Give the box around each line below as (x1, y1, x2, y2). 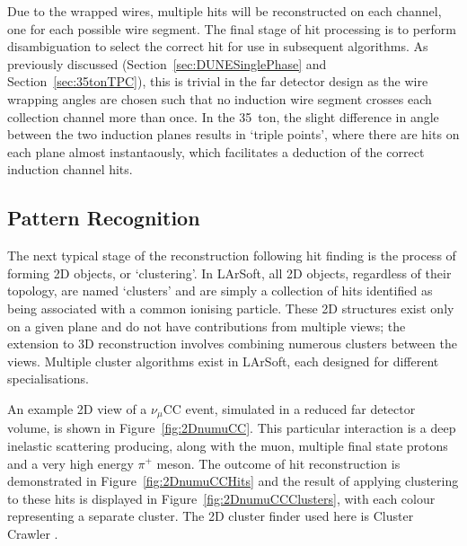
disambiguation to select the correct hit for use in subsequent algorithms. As (7, 37, 428, 56)
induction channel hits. (7, 160, 133, 179)
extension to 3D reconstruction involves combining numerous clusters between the (7, 334, 457, 353)
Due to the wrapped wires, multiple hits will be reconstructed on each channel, (7, 2, 442, 20)
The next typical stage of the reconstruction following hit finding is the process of (7, 246, 456, 265)
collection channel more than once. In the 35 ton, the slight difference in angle (7, 107, 439, 126)
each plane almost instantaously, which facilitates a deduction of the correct (7, 142, 425, 161)
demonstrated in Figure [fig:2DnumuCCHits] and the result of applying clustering (7, 471, 459, 490)
